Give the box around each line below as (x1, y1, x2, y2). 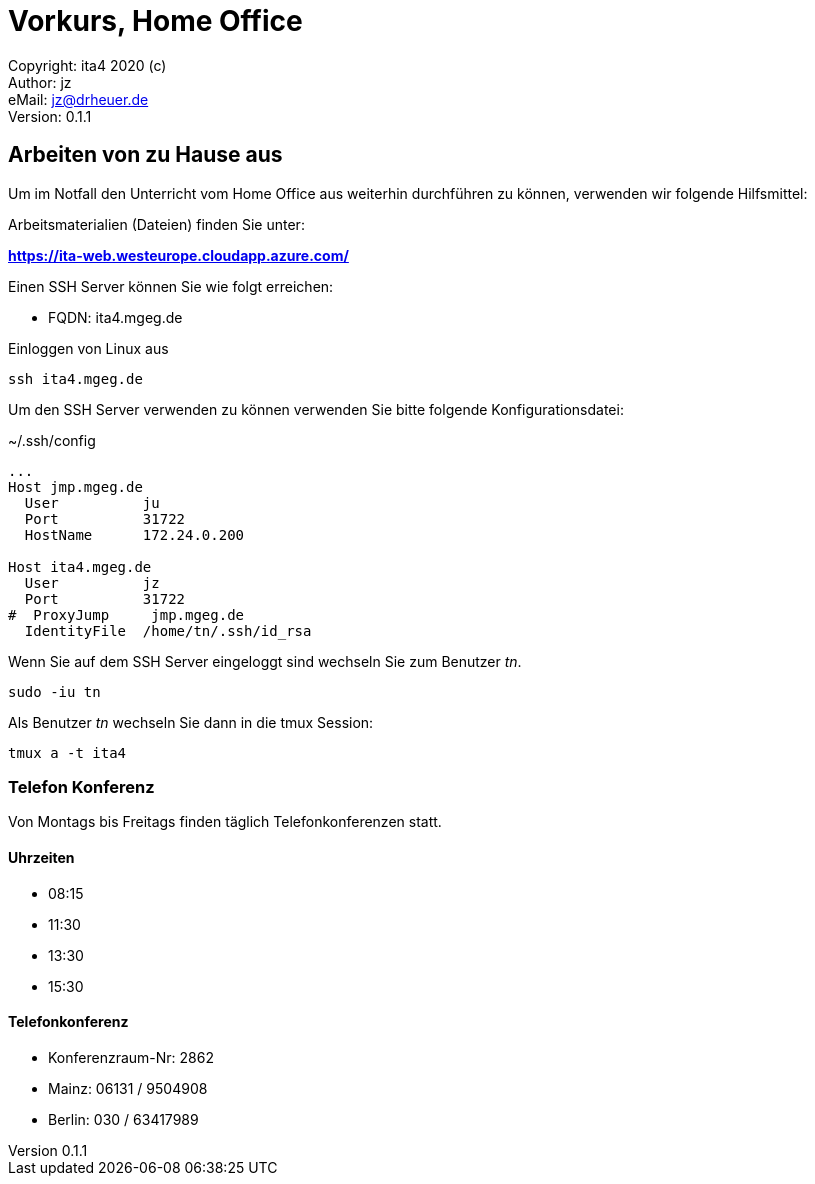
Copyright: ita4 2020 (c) (8, 56, 167, 74)
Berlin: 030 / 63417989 (48, 1110, 199, 1128)
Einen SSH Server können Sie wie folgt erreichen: (8, 277, 334, 295)
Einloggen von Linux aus (8, 339, 169, 357)
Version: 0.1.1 (8, 107, 92, 125)
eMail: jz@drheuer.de (8, 90, 149, 108)
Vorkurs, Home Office (8, 4, 303, 38)
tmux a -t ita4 (8, 744, 127, 761)
